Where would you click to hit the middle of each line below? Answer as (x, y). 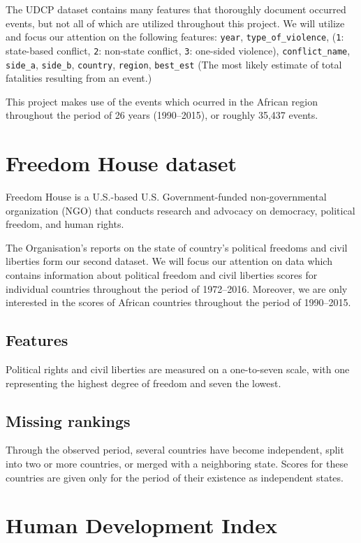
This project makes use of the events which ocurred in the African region (162, 101)
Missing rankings (68, 420)
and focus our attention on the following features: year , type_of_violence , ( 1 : (175, 37)
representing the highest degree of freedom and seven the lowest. (143, 383)
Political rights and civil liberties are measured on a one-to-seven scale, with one (178, 369)
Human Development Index (141, 525)
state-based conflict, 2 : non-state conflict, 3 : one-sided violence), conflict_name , (178, 50)
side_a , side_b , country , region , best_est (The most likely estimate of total (174, 64)
